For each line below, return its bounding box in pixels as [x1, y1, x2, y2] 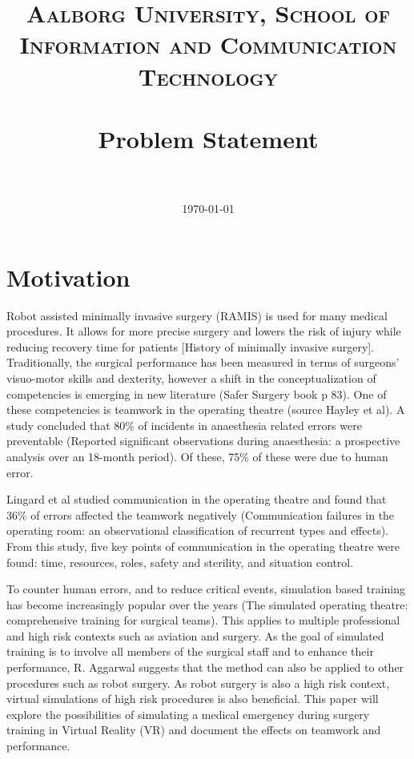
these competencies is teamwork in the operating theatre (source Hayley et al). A [6, 401, 405, 418]
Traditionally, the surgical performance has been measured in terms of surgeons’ [6, 354, 400, 371]
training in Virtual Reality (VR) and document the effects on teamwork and [6, 721, 381, 738]
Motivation [6, 260, 131, 293]
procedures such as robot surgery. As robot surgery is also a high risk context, [6, 674, 390, 691]
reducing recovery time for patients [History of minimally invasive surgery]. [6, 338, 375, 355]
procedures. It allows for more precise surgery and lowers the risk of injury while [6, 323, 401, 339]
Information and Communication [19, 28, 397, 61]
